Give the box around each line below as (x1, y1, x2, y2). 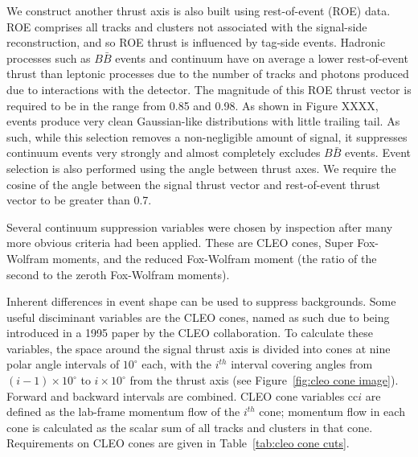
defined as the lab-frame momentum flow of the (6, 403, 240, 420)
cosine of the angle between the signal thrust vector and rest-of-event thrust (6, 175, 380, 192)
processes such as (6, 49, 91, 66)
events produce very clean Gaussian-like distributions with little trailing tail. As (6, 113, 400, 130)
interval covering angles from (231, 356, 373, 373)
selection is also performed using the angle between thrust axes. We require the (6, 159, 396, 176)
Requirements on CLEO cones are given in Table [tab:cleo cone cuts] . (6, 434, 350, 451)
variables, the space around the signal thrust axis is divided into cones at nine (6, 340, 391, 356)
